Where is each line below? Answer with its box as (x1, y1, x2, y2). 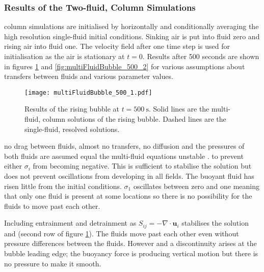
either (4, 160, 22, 171)
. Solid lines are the (148, 103, 209, 114)
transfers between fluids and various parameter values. (4, 71, 173, 81)
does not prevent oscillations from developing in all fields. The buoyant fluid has (4, 171, 254, 181)
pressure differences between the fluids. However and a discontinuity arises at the (4, 238, 257, 249)
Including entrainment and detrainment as (4, 217, 137, 228)
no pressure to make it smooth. (4, 258, 101, 268)
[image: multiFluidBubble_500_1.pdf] (24, 89, 152, 96)
